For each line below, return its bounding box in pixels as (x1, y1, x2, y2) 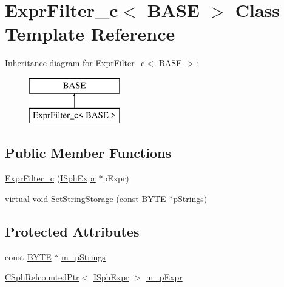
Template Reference (5, 21, 175, 46)
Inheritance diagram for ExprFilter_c (5, 56, 145, 69)
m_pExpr (146, 271, 183, 283)
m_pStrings (61, 250, 106, 263)
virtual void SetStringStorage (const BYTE (5, 192, 166, 204)
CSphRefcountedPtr (5, 271, 79, 283)
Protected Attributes (5, 221, 140, 240)
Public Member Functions (5, 143, 171, 162)
